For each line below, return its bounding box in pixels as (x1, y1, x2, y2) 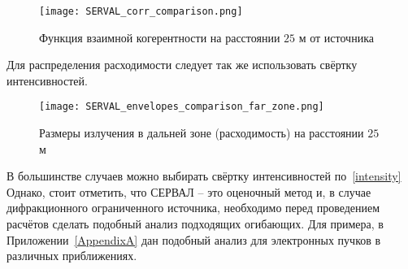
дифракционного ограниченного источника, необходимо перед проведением (7, 199, 380, 216)
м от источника (298, 28, 374, 46)
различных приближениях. (7, 247, 137, 264)
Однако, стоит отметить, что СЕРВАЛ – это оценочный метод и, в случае (7, 183, 371, 200)
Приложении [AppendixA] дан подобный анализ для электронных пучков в (7, 231, 381, 248)
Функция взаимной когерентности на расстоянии (39, 28, 280, 46)
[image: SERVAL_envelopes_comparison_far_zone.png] (39, 101, 324, 113)
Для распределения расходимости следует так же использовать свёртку (7, 56, 358, 73)
